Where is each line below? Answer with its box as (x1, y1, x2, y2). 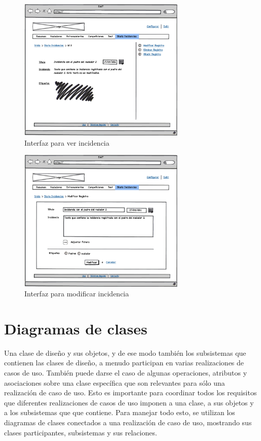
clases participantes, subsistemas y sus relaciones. (4, 427, 157, 437)
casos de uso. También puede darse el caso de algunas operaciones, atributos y (4, 367, 247, 378)
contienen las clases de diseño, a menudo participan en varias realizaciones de (4, 357, 244, 368)
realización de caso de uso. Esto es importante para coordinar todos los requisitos (4, 387, 257, 398)
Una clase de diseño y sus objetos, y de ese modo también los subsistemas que (4, 347, 246, 358)
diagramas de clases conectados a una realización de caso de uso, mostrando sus (4, 417, 252, 427)
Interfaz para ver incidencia (24, 137, 109, 148)
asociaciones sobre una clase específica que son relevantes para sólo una (4, 377, 225, 388)
